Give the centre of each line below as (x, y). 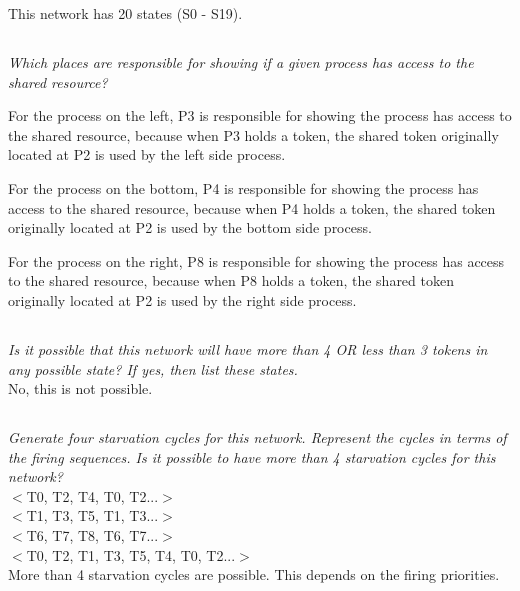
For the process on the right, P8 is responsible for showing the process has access (256, 260)
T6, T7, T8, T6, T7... (92, 535)
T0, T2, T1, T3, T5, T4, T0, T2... (131, 554)
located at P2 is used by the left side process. (147, 154)
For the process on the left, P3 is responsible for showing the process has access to (260, 115)
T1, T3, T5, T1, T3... (92, 515)
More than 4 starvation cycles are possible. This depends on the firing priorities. (254, 574)
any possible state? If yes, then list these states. (153, 368)
